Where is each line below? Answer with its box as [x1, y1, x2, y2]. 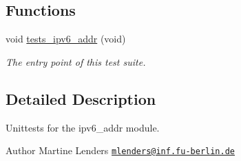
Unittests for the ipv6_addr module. [6, 120, 160, 134]
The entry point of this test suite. [6, 54, 146, 69]
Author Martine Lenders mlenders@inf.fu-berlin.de [6, 143, 235, 158]
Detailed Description [6, 88, 156, 109]
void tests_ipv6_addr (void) [6, 32, 126, 46]
